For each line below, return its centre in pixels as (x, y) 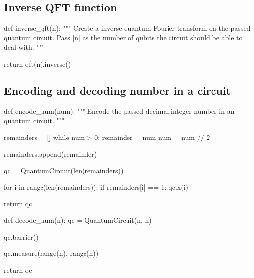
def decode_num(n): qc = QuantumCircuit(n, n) (78, 220)
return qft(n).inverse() (38, 63)
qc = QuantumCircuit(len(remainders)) (64, 170)
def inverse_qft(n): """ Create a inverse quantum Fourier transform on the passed (127, 28)
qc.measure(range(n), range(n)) (51, 253)
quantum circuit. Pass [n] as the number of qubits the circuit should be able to (123, 37)
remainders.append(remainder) (51, 154)
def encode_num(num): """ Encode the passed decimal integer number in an (119, 111)
